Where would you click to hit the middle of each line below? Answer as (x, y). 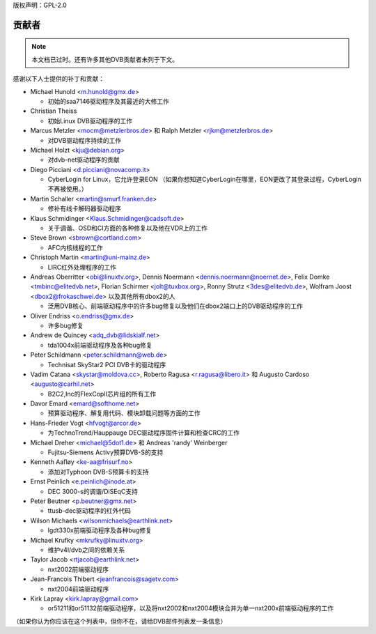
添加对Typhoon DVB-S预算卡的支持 (98, 472)
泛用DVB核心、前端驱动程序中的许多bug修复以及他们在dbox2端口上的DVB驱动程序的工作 (175, 306)
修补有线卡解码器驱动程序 (84, 208)
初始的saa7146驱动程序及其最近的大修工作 (109, 101)
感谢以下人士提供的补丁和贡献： (58, 79)
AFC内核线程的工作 (76, 247)
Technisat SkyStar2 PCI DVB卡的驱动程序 (107, 364)
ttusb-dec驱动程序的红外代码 (89, 511)
